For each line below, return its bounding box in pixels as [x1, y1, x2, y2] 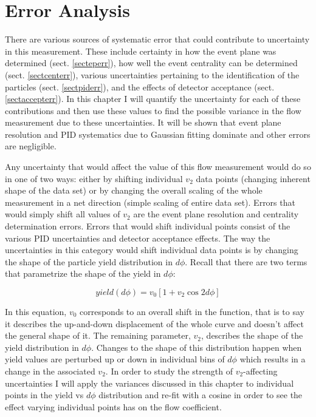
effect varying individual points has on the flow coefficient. [5, 400, 222, 413]
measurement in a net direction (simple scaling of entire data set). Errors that [5, 195, 295, 208]
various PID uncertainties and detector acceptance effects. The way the [5, 231, 270, 244]
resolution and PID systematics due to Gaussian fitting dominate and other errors [5, 127, 311, 140]
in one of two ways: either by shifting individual [5, 172, 183, 185]
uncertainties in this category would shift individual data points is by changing [5, 243, 298, 256]
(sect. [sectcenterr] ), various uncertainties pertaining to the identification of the [5, 68, 300, 81]
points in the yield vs [5, 388, 84, 401]
